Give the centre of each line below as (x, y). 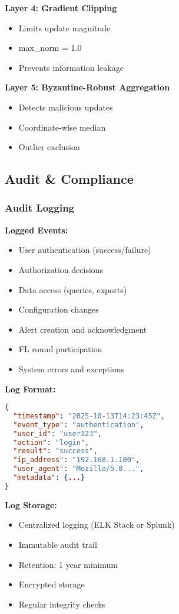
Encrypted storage (52, 584)
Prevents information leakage (71, 67)
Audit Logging (40, 208)
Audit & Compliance (69, 179)
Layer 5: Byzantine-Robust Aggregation (87, 87)
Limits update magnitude (64, 27)
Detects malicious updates (66, 107)
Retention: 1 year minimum (68, 564)
